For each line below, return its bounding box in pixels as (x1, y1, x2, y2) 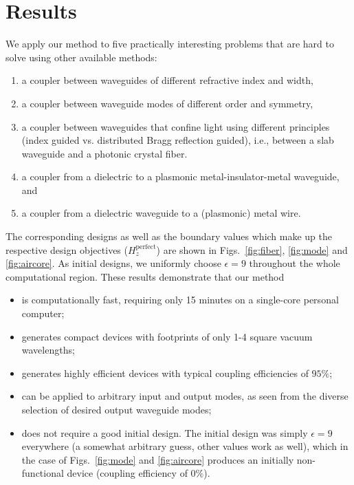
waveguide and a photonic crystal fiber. (21, 146, 188, 160)
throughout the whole (249, 256, 340, 270)
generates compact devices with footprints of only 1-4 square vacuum (21, 329, 313, 343)
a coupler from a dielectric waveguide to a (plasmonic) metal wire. (21, 206, 301, 220)
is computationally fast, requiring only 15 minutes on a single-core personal (21, 292, 339, 307)
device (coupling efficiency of (67, 466, 188, 480)
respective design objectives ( (5, 242, 128, 257)
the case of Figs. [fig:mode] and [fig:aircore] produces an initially (21, 452, 294, 466)
